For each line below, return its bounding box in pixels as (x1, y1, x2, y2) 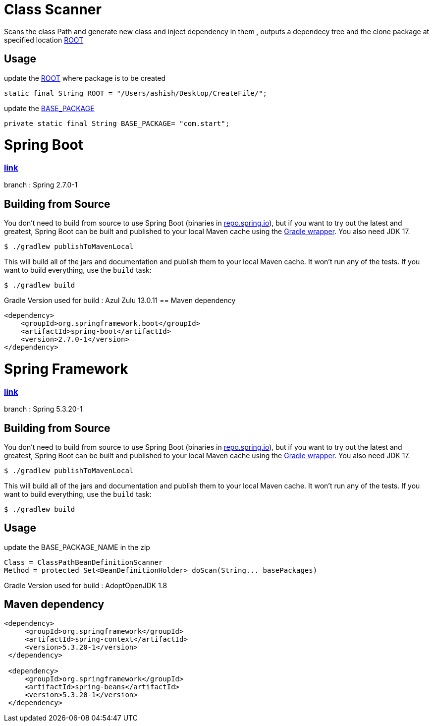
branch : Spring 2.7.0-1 (4, 181, 78, 189)
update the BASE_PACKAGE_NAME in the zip (4, 543, 150, 551)
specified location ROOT (4, 35, 84, 44)
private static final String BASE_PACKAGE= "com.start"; (4, 119, 230, 127)
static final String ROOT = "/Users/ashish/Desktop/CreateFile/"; (4, 89, 268, 97)
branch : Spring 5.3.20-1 (4, 405, 83, 414)
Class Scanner (4, 1, 102, 18)
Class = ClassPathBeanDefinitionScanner (4, 558, 163, 566)
